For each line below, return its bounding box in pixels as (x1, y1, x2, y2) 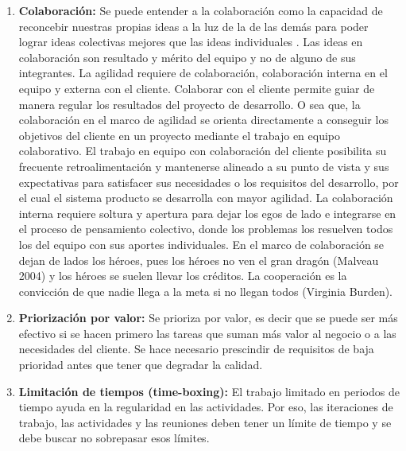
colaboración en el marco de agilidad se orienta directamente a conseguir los (18, 111, 389, 128)
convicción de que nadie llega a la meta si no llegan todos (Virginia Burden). (18, 282, 392, 299)
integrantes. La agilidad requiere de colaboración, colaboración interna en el (18, 64, 388, 81)
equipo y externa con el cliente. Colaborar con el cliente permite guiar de (18, 80, 375, 96)
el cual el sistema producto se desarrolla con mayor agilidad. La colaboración (18, 189, 393, 206)
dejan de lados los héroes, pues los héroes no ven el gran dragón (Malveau (18, 251, 379, 268)
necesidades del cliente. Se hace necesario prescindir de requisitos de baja (18, 340, 374, 357)
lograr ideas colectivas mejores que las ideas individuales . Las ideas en (18, 33, 363, 50)
